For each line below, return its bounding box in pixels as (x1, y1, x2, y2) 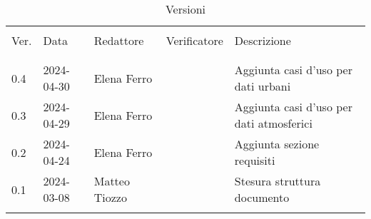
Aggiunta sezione (234, 136, 320, 152)
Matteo (93, 173, 130, 189)
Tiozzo (93, 189, 127, 205)
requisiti (234, 152, 275, 168)
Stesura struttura (234, 173, 321, 189)
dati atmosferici (234, 115, 312, 131)
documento (234, 189, 290, 205)
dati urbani (234, 78, 291, 94)
